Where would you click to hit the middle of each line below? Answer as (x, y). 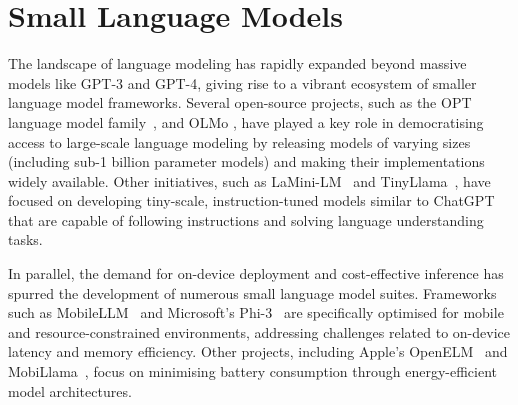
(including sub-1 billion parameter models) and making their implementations (246, 161)
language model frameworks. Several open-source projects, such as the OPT (240, 102)
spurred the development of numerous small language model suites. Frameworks (252, 292)
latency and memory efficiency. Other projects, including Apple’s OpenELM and (258, 351)
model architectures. (70, 390)
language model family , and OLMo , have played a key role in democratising (246, 121)
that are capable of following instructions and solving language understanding (246, 219)
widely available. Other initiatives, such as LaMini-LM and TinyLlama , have (249, 180)
